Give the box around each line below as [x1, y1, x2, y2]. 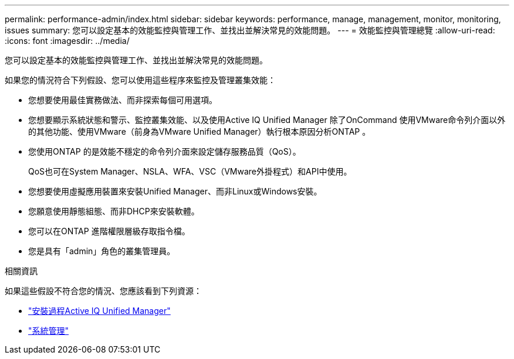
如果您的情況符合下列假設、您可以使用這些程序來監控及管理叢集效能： [5, 75, 276, 85]
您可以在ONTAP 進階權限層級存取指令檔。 [28, 226, 190, 236]
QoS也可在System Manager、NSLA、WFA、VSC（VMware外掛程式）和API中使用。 [28, 166, 352, 176]
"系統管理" [28, 326, 69, 336]
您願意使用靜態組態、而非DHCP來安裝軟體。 [28, 206, 199, 216]
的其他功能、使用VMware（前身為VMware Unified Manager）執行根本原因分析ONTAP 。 [28, 126, 371, 136]
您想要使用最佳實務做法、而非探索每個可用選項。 [28, 95, 217, 105]
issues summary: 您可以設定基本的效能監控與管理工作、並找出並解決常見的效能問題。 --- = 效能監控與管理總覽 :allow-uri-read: [5, 25, 495, 35]
